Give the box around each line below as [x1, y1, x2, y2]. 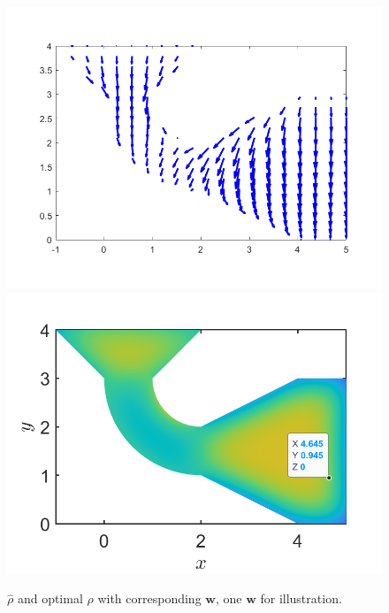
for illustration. [260, 589, 342, 608]
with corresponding [97, 589, 202, 608]
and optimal [17, 589, 83, 608]
